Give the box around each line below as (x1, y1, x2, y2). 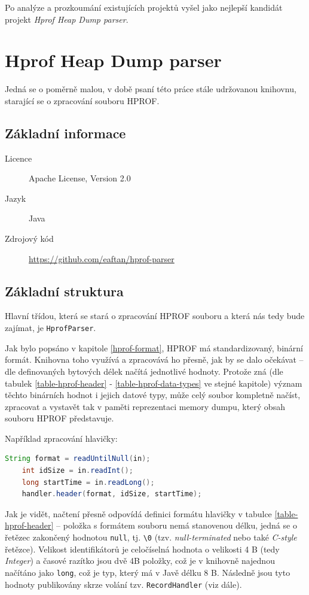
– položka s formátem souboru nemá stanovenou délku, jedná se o (56, 519, 297, 532)
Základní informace (5, 123, 126, 142)
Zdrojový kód (5, 232, 54, 245)
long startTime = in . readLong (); (22, 478, 155, 487)
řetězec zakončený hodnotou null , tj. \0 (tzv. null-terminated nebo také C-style (5, 531, 297, 544)
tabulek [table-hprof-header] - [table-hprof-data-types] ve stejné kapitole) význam (5, 377, 302, 389)
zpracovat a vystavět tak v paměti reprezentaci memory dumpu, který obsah (5, 400, 285, 412)
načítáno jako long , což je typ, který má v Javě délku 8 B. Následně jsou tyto (5, 566, 290, 578)
